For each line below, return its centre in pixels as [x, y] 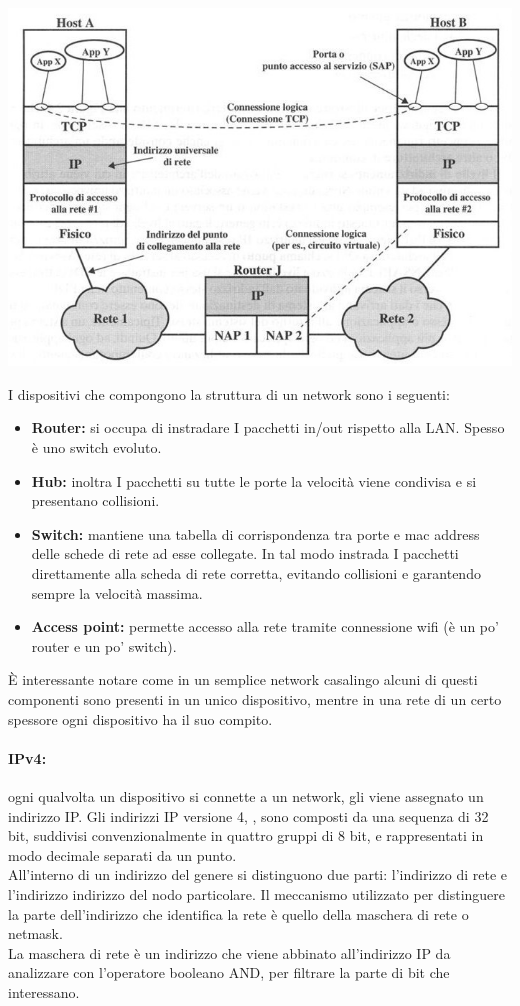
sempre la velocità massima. [117, 592]
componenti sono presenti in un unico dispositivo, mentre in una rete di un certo [255, 698]
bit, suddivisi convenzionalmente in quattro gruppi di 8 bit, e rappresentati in [246, 835]
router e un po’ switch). [104, 645]
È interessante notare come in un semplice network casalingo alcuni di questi [243, 679]
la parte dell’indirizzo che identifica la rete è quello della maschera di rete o [238, 913]
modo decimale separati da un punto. [122, 854]
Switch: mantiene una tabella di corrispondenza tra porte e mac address [255, 533]
